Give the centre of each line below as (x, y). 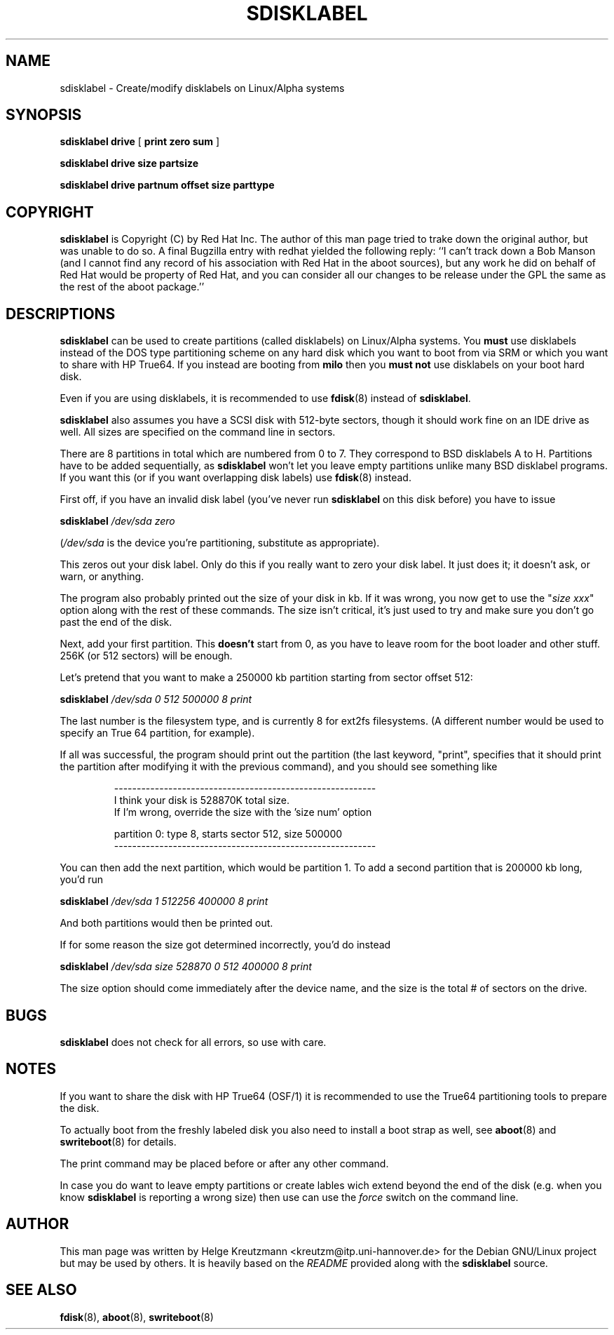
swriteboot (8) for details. (118, 1141)
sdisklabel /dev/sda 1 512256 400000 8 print (164, 901)
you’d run (81, 880)
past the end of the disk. (116, 622)
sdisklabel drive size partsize (129, 163)
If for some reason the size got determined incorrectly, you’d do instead (225, 945)
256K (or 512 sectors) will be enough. (146, 656)
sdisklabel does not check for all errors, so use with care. (193, 1042)
